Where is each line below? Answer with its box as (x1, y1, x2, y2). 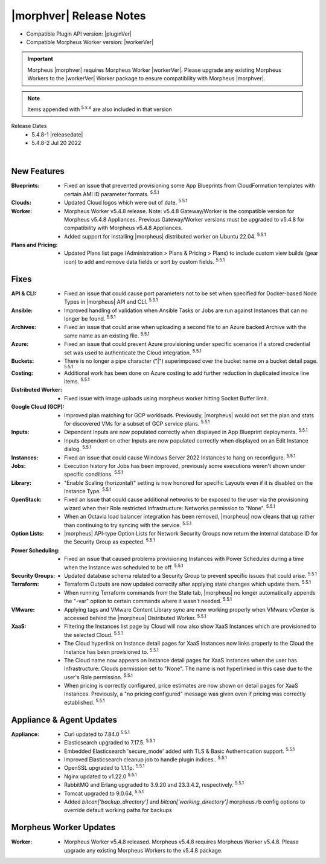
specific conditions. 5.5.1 (64, 470, 124, 478)
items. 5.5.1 (64, 377, 90, 385)
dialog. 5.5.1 (64, 444, 92, 453)
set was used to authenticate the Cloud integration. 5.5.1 (64, 348, 202, 356)
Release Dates (11, 123, 47, 130)
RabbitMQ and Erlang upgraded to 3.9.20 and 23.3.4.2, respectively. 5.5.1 (64, 780, 245, 789)
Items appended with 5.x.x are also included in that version (27, 104, 172, 113)
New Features (11, 166, 65, 176)
